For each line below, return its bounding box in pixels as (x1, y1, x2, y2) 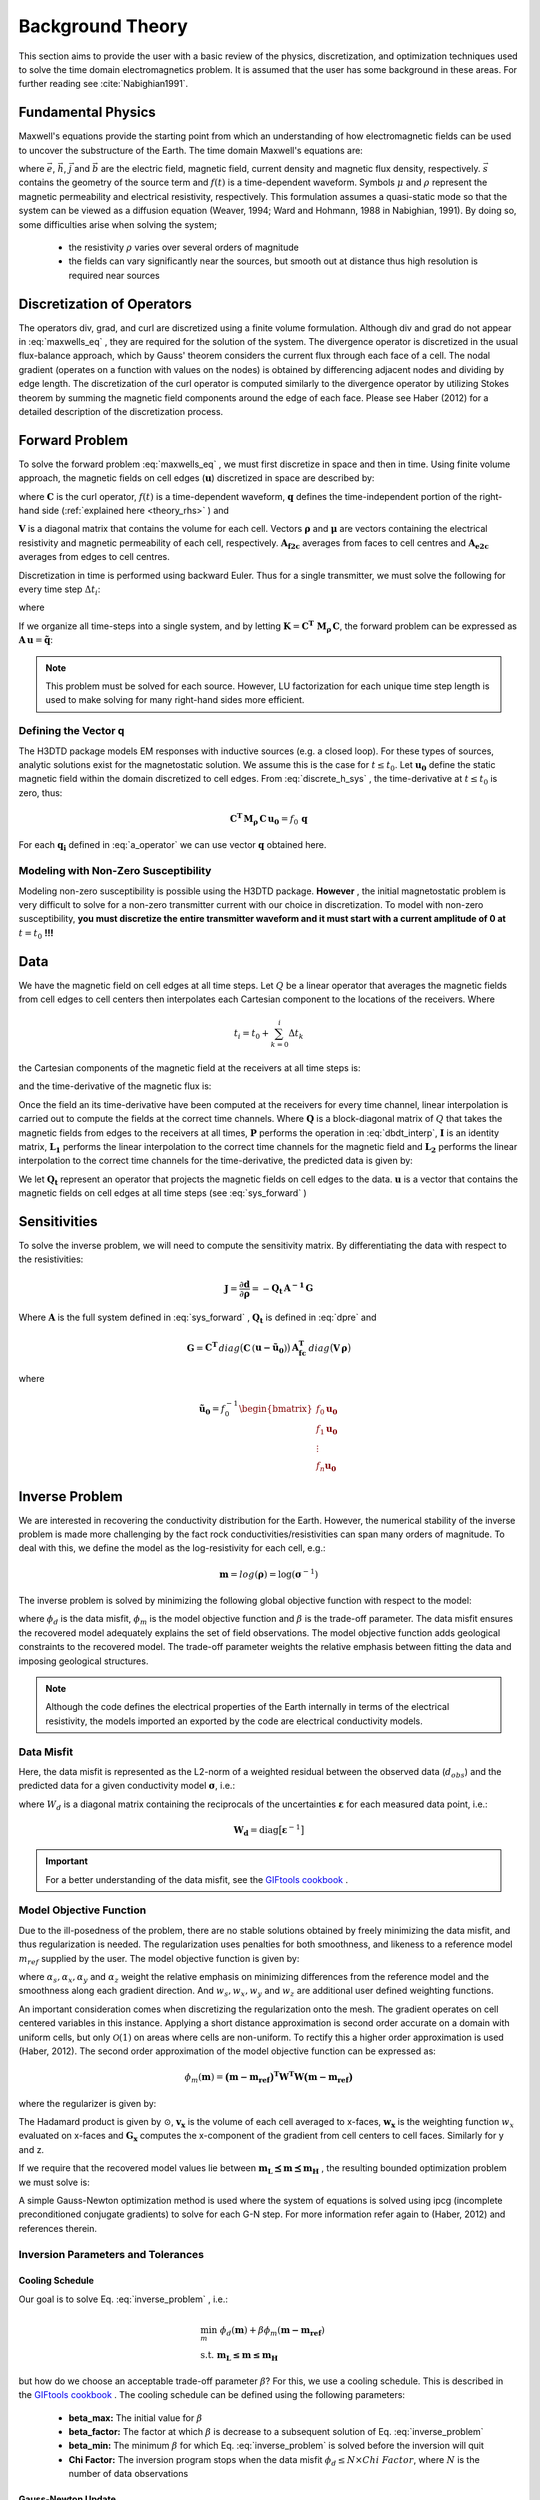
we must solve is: (18, 2176, 90, 2188)
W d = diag (233, 1824, 279, 1838)
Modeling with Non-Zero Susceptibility (18, 864, 212, 878)
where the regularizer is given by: (18, 2097, 157, 2109)
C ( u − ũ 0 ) (243, 1342, 288, 1356)
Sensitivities (18, 1213, 99, 1230)
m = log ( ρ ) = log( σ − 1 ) (218, 1566, 319, 1580)
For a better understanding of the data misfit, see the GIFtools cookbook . (45, 1873, 349, 1885)
